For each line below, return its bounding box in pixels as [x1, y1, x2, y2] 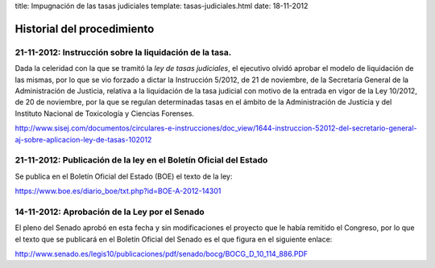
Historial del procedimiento [14, 22, 155, 35]
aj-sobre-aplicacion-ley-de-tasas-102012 [14, 134, 152, 144]
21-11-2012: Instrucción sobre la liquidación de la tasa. [14, 47, 232, 58]
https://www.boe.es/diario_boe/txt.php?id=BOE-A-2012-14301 [14, 186, 222, 196]
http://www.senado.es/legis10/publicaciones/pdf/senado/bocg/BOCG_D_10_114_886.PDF [14, 249, 309, 258]
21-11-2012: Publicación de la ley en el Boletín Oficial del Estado [14, 155, 268, 166]
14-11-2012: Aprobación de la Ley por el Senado [14, 206, 205, 217]
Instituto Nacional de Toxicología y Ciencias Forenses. [14, 109, 195, 118]
